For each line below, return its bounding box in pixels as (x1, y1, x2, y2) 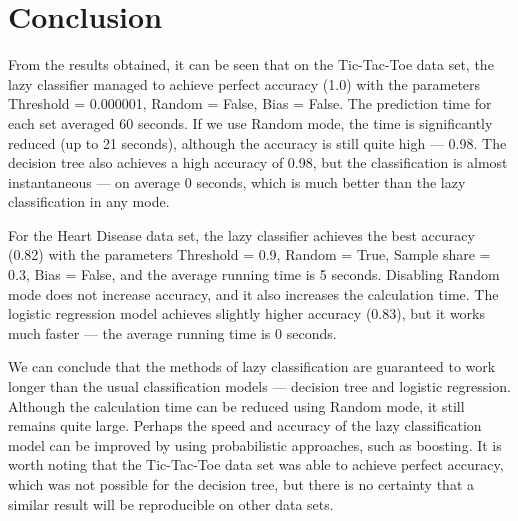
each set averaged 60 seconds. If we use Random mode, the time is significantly (8, 112, 493, 133)
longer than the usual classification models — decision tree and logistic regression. (8, 376, 511, 397)
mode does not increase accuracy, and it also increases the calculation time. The (8, 283, 499, 304)
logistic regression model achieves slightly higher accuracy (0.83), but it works (8, 303, 486, 324)
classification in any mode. (8, 191, 170, 212)
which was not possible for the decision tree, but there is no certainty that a (8, 474, 475, 494)
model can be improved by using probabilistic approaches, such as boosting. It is (8, 434, 502, 455)
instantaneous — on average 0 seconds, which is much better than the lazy (8, 171, 466, 192)
